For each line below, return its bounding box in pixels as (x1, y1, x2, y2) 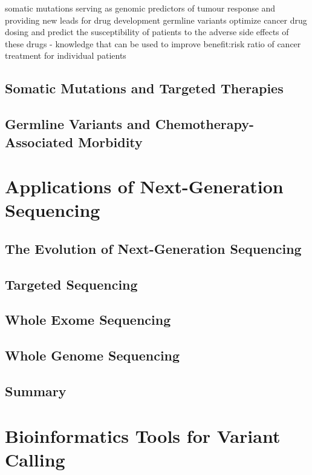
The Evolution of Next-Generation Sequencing (5, 239, 302, 257)
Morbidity (78, 132, 143, 151)
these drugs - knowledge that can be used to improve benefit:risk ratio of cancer (5, 37, 301, 50)
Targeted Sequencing (5, 274, 138, 293)
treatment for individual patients (5, 49, 126, 62)
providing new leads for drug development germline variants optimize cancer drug (5, 13, 307, 26)
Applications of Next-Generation (5, 174, 284, 199)
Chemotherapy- (155, 115, 254, 133)
